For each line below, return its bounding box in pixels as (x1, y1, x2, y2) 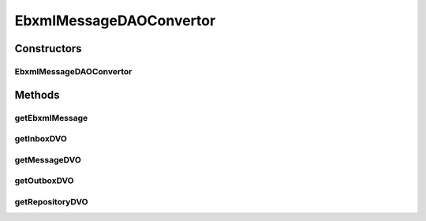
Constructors (14, 42, 82, 55)
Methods (14, 88, 60, 102)
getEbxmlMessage (14, 112, 88, 123)
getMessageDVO (14, 154, 82, 165)
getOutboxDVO (14, 175, 74, 186)
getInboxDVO (14, 133, 67, 144)
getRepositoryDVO (14, 196, 88, 207)
